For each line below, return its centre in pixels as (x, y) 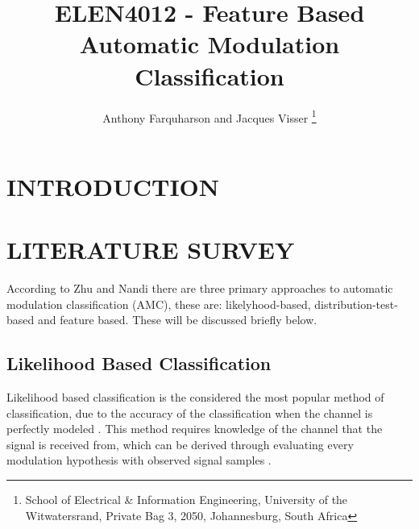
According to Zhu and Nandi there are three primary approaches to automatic (200, 288)
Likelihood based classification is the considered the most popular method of (195, 397)
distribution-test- (356, 304)
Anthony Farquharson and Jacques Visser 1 (209, 116)
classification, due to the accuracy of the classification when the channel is (190, 412)
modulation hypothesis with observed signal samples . (139, 460)
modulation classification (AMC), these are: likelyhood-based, (159, 304)
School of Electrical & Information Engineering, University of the (187, 500)
